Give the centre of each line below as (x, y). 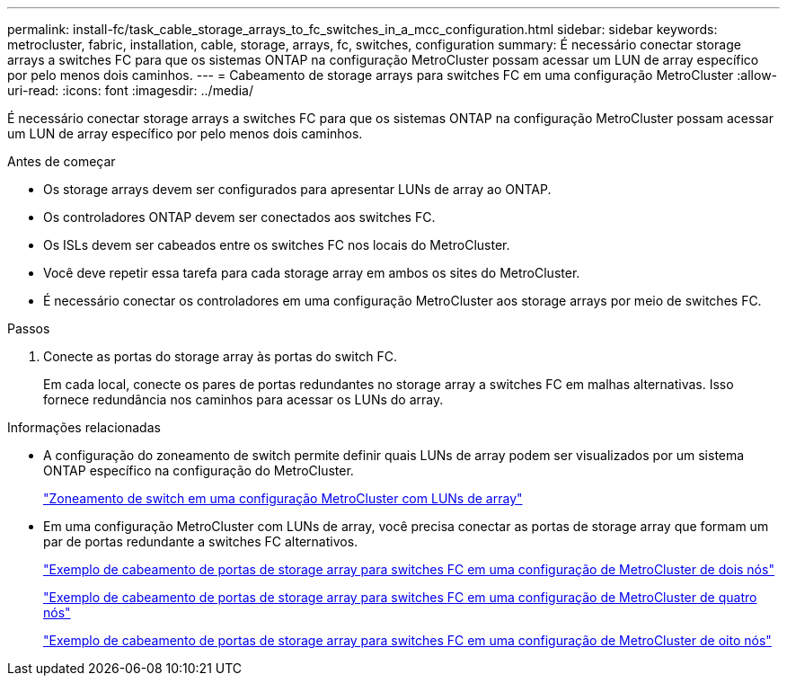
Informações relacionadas (84, 427)
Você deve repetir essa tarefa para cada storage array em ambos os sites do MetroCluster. (312, 273)
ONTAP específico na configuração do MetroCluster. (199, 470)
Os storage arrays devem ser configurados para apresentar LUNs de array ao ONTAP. (297, 189)
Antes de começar (62, 161)
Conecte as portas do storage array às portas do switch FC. (220, 356)
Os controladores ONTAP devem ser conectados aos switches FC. (239, 217)
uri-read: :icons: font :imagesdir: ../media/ (130, 90)
